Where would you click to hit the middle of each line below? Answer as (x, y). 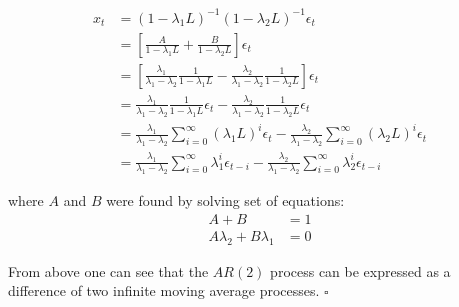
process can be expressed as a (360, 270)
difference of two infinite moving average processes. (164, 290)
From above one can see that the (108, 270)
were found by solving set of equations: (225, 200)
